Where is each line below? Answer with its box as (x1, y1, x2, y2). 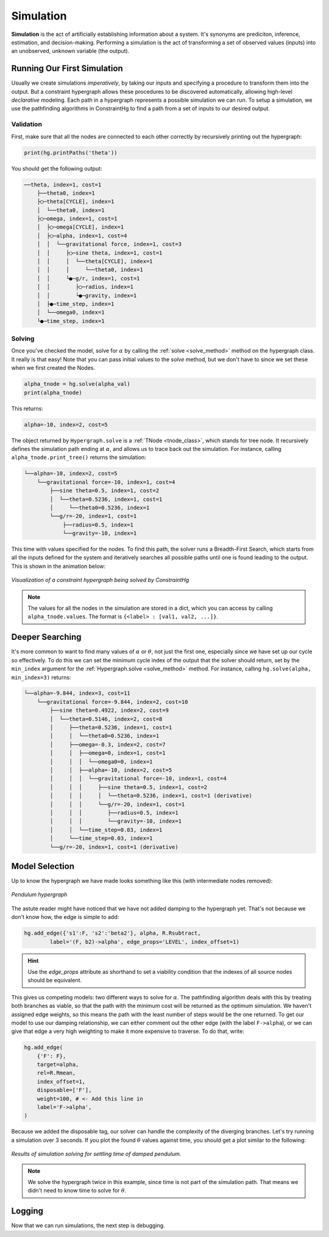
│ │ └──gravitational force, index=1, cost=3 (37, 241, 182, 248)
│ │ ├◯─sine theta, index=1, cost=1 (37, 249, 163, 256)
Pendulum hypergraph (11, 891, 68, 898)
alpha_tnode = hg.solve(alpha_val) (24, 381, 130, 388)
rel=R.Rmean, (37, 1069, 76, 1077)
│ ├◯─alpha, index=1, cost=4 (37, 232, 127, 239)
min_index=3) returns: (11, 673, 71, 681)
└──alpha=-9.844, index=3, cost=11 (24, 690, 130, 697)
